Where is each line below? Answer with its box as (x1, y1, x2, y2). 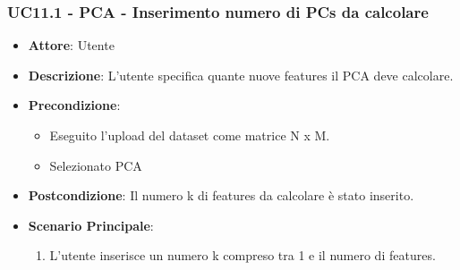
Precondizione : (28, 96, 121, 114)
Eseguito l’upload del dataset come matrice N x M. (49, 126, 330, 144)
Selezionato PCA (49, 156, 142, 174)
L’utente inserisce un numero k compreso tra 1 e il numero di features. (49, 246, 436, 265)
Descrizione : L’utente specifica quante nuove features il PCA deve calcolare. (28, 65, 454, 84)
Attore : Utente (28, 36, 115, 55)
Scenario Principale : (28, 215, 154, 234)
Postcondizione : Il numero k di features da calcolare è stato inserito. (28, 186, 414, 205)
